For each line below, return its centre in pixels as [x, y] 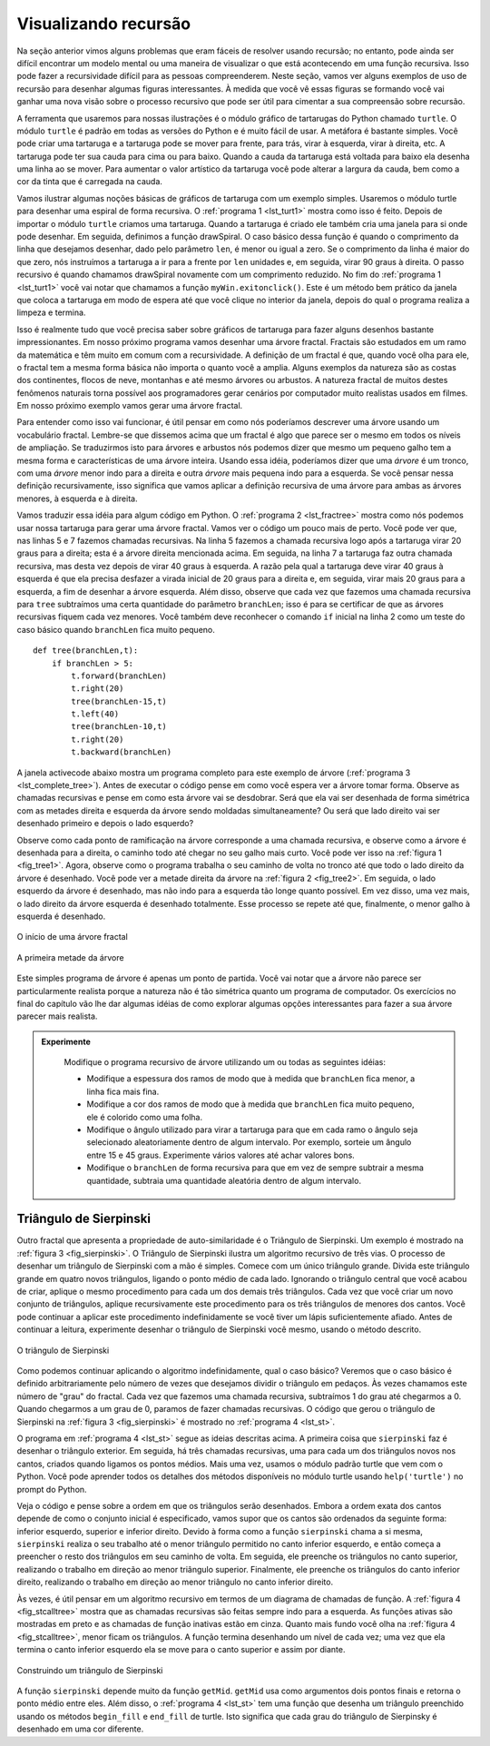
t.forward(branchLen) [119, 676]
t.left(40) [95, 714]
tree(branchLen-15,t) [119, 701]
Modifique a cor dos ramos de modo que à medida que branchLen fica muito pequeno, [250, 1104]
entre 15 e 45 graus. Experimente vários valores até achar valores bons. [221, 1155]
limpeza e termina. [51, 312]
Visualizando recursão [104, 24]
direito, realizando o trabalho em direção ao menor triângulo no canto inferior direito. [175, 1582]
